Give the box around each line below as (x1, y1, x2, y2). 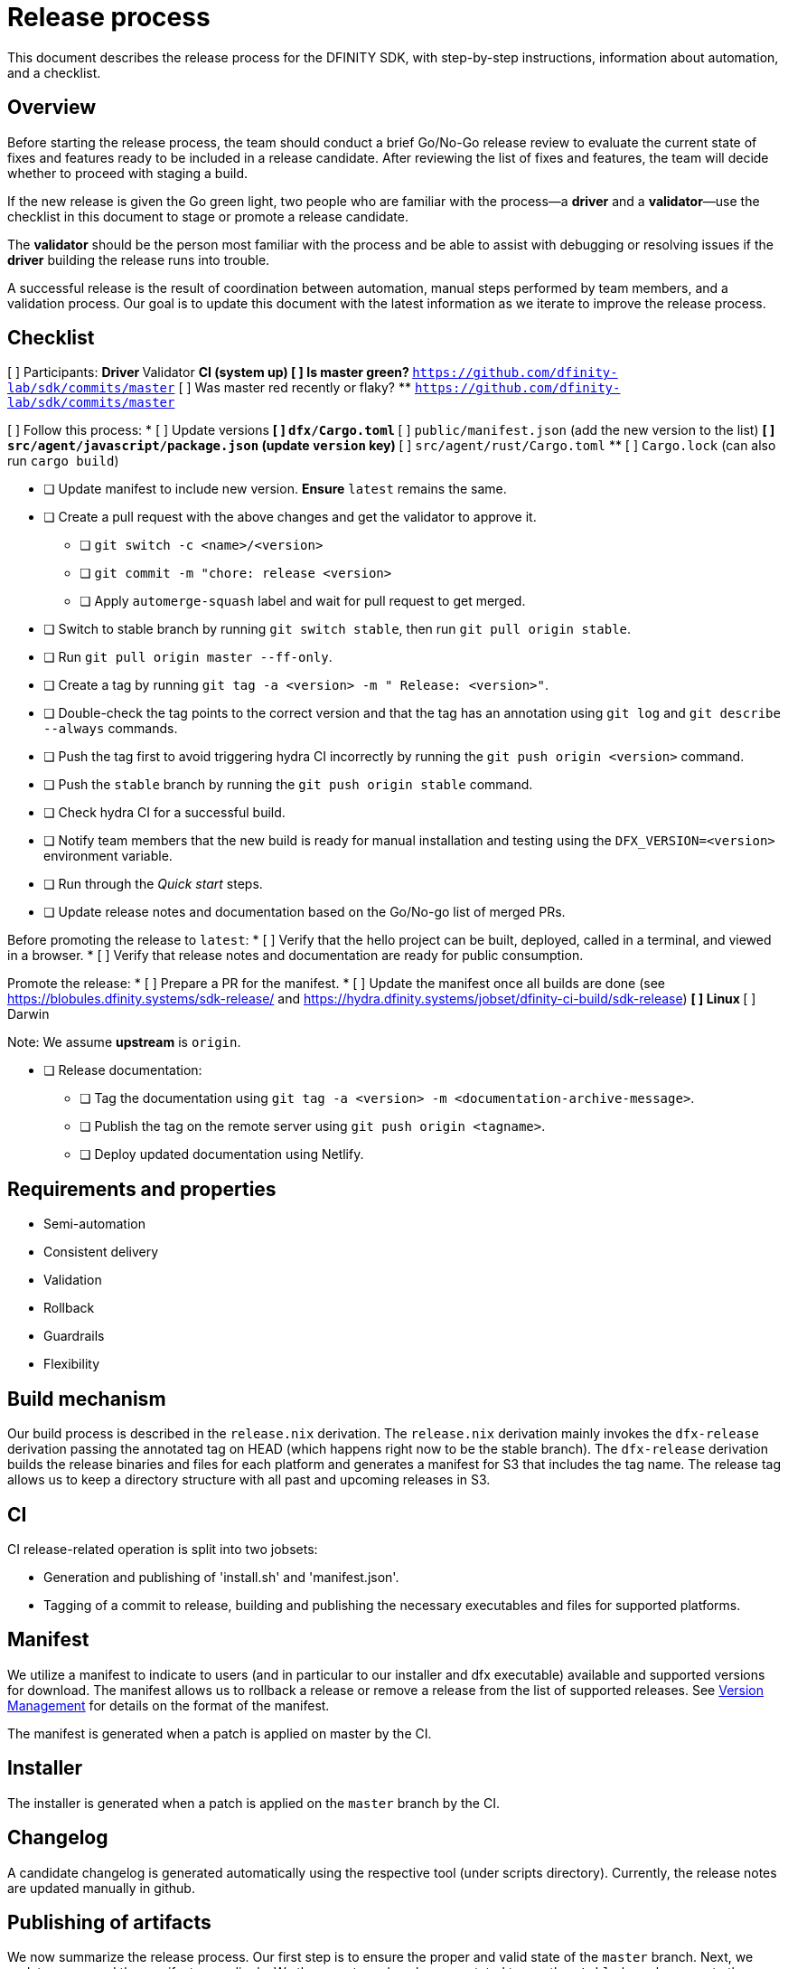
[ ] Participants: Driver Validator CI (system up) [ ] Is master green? (7, 364, 409, 381)
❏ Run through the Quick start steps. (43, 876, 263, 892)
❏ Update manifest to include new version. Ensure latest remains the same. (43, 481, 507, 497)
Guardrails (43, 1328, 105, 1344)
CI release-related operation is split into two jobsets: (7, 1540, 318, 1557)
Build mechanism (7, 1387, 166, 1410)
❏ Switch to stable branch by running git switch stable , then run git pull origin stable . (43, 621, 632, 637)
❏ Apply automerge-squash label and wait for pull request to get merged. (80, 593, 526, 609)
